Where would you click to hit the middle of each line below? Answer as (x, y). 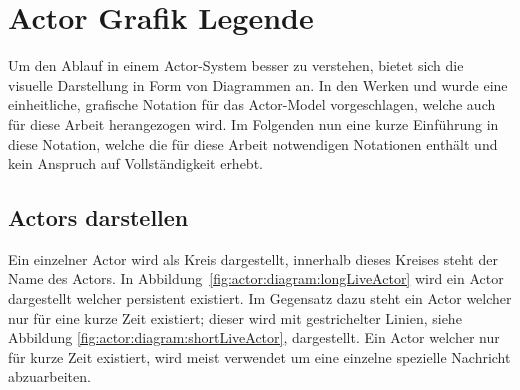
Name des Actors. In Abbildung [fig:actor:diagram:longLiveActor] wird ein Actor (256, 278)
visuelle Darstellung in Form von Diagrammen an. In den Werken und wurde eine (258, 84)
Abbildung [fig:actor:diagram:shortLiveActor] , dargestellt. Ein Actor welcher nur (254, 337)
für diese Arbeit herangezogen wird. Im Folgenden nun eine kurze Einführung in (253, 123)
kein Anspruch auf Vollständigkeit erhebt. (135, 163)
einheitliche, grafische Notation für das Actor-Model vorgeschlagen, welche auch (252, 104)
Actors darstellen (98, 217)
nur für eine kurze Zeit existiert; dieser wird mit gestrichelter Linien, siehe (235, 317)
